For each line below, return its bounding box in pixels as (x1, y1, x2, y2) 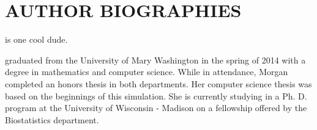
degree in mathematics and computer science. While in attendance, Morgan (5, 65, 288, 78)
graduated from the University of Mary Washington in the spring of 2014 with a (5, 53, 306, 66)
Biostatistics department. (5, 113, 99, 126)
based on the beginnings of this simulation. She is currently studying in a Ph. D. (5, 89, 307, 102)
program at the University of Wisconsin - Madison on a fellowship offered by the (5, 101, 307, 114)
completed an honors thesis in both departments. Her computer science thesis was (5, 77, 312, 90)
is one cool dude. (5, 33, 68, 46)
